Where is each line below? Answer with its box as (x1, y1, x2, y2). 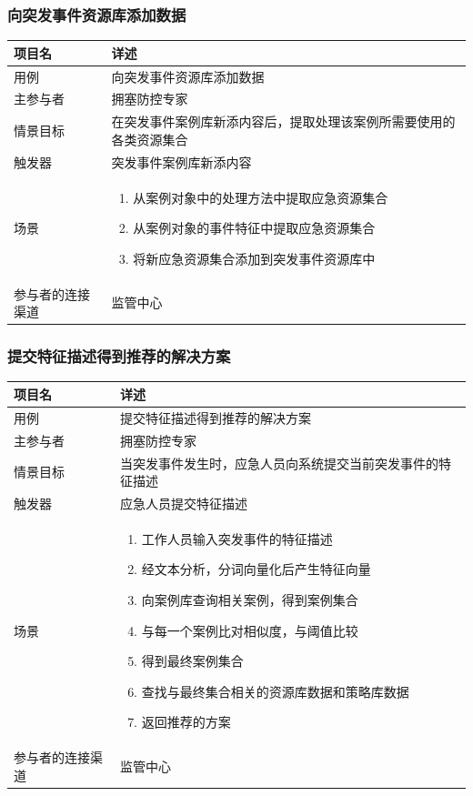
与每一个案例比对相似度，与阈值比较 (141, 620, 358, 640)
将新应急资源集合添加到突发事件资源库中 (133, 248, 376, 267)
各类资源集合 (111, 129, 188, 148)
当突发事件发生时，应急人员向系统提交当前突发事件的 (119, 453, 438, 472)
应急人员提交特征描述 (119, 493, 247, 512)
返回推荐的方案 (141, 712, 231, 731)
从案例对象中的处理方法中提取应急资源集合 (133, 187, 388, 207)
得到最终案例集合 (141, 651, 244, 670)
